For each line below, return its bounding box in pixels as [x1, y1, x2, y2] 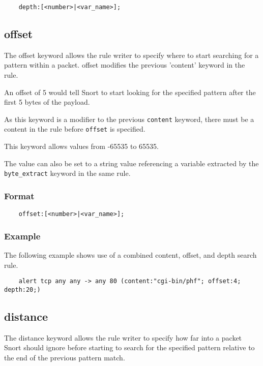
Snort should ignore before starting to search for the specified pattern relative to [4, 342, 255, 353]
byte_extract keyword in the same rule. [4, 168, 131, 178]
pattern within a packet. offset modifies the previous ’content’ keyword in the [4, 59, 245, 70]
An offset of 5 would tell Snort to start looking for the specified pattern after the [4, 86, 256, 97]
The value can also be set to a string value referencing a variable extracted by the [4, 158, 259, 168]
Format [4, 189, 35, 202]
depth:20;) [4, 286, 41, 293]
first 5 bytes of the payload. [4, 97, 90, 107]
